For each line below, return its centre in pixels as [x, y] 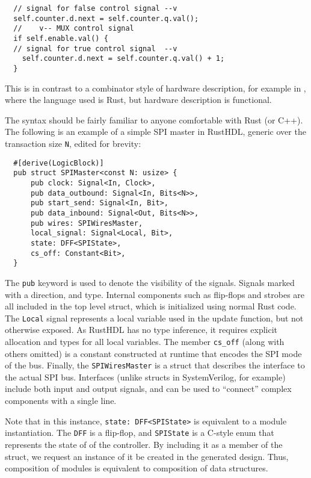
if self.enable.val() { [61, 38]
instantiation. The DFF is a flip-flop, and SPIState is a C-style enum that [140, 433]
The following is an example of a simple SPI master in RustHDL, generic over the [155, 132]
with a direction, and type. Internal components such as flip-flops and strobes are [155, 294]
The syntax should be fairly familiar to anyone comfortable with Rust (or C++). [154, 119]
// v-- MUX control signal [74, 29]
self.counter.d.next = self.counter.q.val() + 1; [123, 59]
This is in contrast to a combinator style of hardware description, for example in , [155, 88]
